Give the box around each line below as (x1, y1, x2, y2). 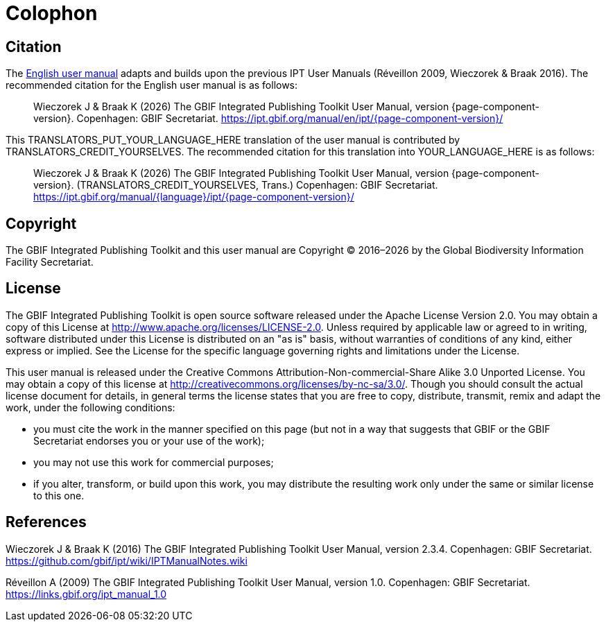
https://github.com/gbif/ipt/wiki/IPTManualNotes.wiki (6, 554, 248, 567)
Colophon (6, 1, 98, 25)
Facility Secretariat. (6, 256, 94, 268)
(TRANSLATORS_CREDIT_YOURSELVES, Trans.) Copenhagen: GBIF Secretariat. (76, 179, 438, 191)
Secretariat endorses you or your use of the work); (33, 434, 265, 447)
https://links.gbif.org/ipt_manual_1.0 (6, 587, 167, 600)
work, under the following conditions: (6, 401, 175, 413)
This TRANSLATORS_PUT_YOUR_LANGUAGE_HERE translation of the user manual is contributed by (6, 134, 460, 146)
